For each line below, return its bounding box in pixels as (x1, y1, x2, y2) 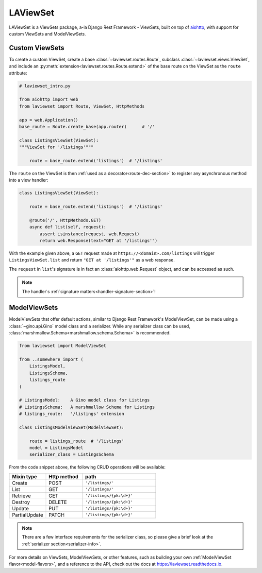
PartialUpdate (12, 511, 44, 518)
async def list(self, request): (29, 224, 107, 230)
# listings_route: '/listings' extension (19, 411, 125, 417)
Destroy (12, 499, 30, 505)
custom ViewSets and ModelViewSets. (9, 31, 86, 36)
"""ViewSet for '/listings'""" (19, 144, 94, 150)
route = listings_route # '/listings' (29, 438, 125, 444)
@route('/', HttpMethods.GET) (29, 217, 101, 223)
